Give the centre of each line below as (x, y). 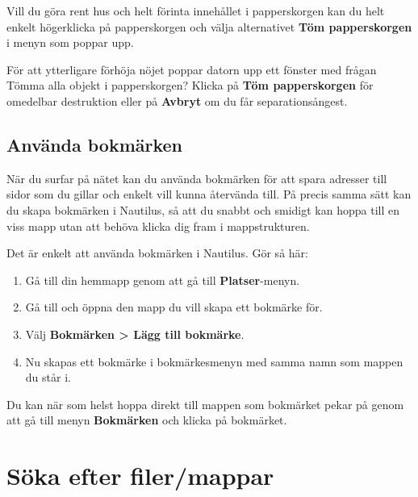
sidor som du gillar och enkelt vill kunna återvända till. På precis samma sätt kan (209, 194)
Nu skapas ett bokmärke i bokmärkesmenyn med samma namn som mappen (214, 361)
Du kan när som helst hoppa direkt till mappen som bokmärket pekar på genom (205, 404)
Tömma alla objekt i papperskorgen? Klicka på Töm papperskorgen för (190, 85)
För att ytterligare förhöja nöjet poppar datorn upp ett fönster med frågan (192, 69)
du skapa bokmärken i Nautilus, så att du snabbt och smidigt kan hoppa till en (203, 209)
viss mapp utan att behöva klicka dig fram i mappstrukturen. (158, 226)
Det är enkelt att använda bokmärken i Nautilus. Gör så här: (157, 253)
